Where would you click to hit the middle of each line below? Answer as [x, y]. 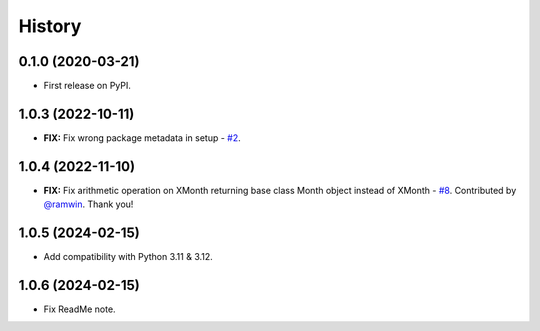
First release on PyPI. [87, 86]
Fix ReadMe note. [79, 309]
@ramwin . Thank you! [88, 204]
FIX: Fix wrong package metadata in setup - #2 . [142, 137]
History [50, 26]
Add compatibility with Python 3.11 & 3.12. [128, 257]
